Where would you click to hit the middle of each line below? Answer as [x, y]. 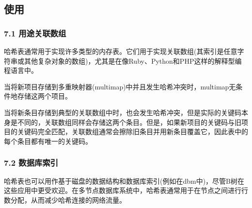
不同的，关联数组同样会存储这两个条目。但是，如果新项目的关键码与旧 [129, 122]
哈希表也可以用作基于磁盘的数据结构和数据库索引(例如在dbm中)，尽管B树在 [124, 181]
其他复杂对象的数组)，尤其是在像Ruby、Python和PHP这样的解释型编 [133, 61]
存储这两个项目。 [44, 96]
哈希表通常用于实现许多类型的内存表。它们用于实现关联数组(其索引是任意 [121, 51]
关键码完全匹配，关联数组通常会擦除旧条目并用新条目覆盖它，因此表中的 [133, 131]
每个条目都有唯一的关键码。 [48, 141]
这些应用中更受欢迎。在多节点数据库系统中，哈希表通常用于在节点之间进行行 [126, 190]
